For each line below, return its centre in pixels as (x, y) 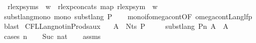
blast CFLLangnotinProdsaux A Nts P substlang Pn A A (116, 26)
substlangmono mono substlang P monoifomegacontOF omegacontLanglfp (128, 16)
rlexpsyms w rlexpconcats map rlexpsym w (83, 6)
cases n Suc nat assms (52, 36)
